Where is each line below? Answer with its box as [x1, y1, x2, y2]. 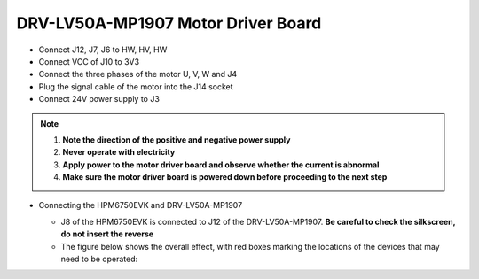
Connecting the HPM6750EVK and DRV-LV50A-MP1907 [38, 200, 243, 211]
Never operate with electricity [62, 147, 176, 158]
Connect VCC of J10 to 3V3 [38, 56, 140, 66]
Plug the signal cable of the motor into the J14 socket [38, 81, 234, 92]
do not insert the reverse [60, 229, 154, 239]
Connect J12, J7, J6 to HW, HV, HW [38, 44, 168, 55]
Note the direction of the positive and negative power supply [62, 134, 291, 145]
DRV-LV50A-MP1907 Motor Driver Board [16, 13, 322, 33]
